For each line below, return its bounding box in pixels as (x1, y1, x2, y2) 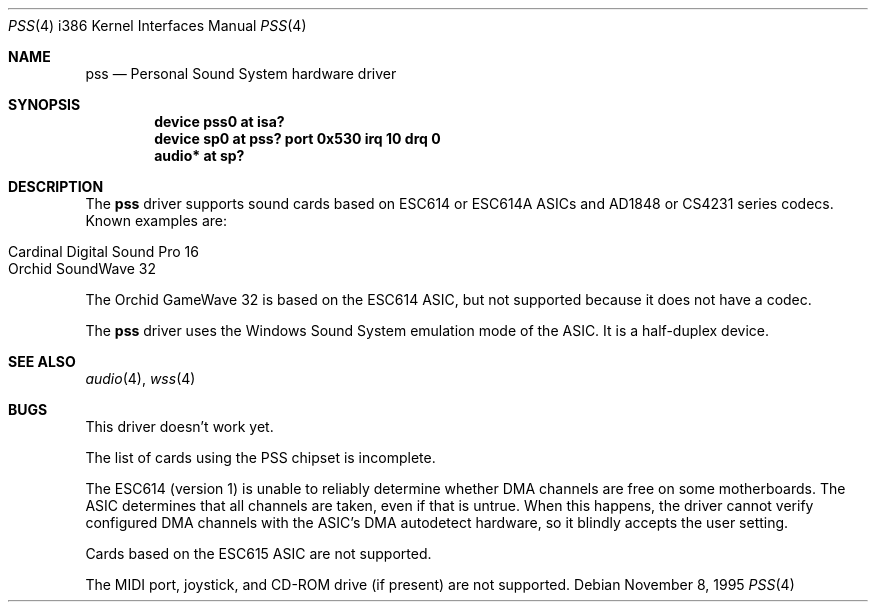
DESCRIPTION (8, 178, 104, 195)
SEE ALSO (8, 353, 76, 370)
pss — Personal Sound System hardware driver (85, 65, 397, 82)
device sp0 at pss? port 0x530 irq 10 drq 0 (154, 130, 441, 147)
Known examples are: (85, 212, 228, 229)
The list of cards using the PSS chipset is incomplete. (85, 449, 436, 466)
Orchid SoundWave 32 (8, 260, 157, 277)
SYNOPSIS (8, 96, 81, 113)
